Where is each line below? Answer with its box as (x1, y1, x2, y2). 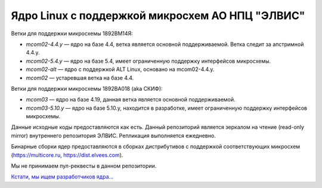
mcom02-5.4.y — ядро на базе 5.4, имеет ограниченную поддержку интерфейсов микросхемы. (26, 57, 271, 64)
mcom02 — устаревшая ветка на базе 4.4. (26, 74, 134, 81)
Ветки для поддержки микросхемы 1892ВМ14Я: (11, 30, 134, 37)
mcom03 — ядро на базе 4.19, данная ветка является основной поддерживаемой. (26, 96, 236, 103)
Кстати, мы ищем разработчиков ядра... (11, 173, 114, 180)
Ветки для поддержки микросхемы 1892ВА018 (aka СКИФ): (11, 85, 163, 92)
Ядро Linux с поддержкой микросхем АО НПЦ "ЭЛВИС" (11, 9, 305, 22)
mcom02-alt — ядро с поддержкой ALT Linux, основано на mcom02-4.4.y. (26, 66, 215, 73)
